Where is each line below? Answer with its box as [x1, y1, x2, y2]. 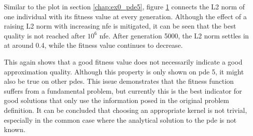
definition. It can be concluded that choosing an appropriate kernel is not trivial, [4, 104, 247, 115]
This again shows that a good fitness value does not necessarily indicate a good [4, 56, 243, 67]
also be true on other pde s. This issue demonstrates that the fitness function [4, 76, 234, 86]
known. [4, 124, 26, 135]
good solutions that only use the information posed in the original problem [4, 95, 229, 105]
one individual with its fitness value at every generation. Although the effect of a [4, 11, 247, 21]
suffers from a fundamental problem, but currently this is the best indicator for [4, 85, 242, 96]
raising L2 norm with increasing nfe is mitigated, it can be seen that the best [4, 21, 236, 31]
